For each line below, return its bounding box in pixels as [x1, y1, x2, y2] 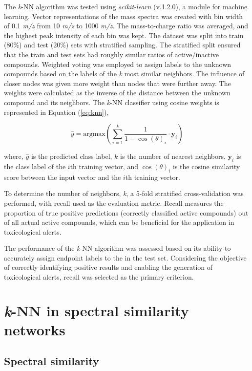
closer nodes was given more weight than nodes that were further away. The [4, 78, 231, 88]
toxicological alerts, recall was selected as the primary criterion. [4, 272, 194, 282]
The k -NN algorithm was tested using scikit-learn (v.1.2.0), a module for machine [4, 1, 248, 11]
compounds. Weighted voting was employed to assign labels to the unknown [4, 59, 231, 69]
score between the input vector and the [4, 172, 121, 182]
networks [4, 320, 65, 340]
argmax [83, 131, 105, 138]
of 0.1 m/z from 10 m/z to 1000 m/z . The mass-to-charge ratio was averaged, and [4, 21, 248, 31]
